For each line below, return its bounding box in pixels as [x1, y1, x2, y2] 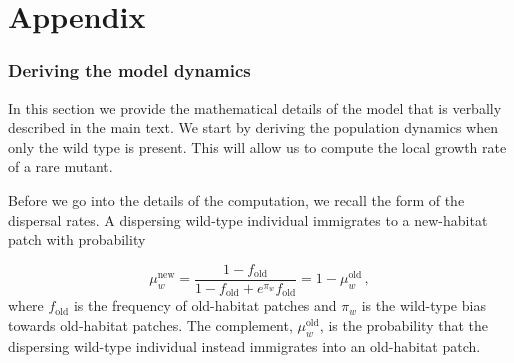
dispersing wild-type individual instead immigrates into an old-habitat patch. [8, 335, 481, 356]
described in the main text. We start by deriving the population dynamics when [8, 117, 498, 138]
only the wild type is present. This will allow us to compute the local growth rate [8, 136, 507, 157]
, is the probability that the [319, 314, 488, 335]
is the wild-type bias [361, 295, 486, 316]
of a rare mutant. [8, 156, 113, 177]
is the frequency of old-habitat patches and [73, 295, 337, 316]
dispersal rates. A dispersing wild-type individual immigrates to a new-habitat [8, 209, 488, 230]
